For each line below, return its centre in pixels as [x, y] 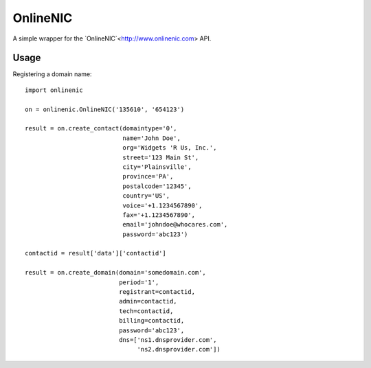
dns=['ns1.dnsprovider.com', [168, 340]
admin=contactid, [148, 301]
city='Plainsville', [157, 167]
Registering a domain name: [52, 74]
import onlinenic [54, 90]
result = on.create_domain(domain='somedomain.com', [115, 273]
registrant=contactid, [157, 292]
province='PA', [148, 176]
